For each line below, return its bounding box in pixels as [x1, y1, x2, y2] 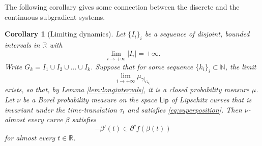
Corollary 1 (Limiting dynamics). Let [5, 28, 126, 39]
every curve [27, 114, 63, 125]
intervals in [5, 39, 40, 50]
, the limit [225, 61, 256, 71]
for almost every [5, 132, 55, 143]
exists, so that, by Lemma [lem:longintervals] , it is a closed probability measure [5, 84, 249, 95]
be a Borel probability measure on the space [23, 94, 157, 104]
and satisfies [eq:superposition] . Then [127, 104, 242, 115]
